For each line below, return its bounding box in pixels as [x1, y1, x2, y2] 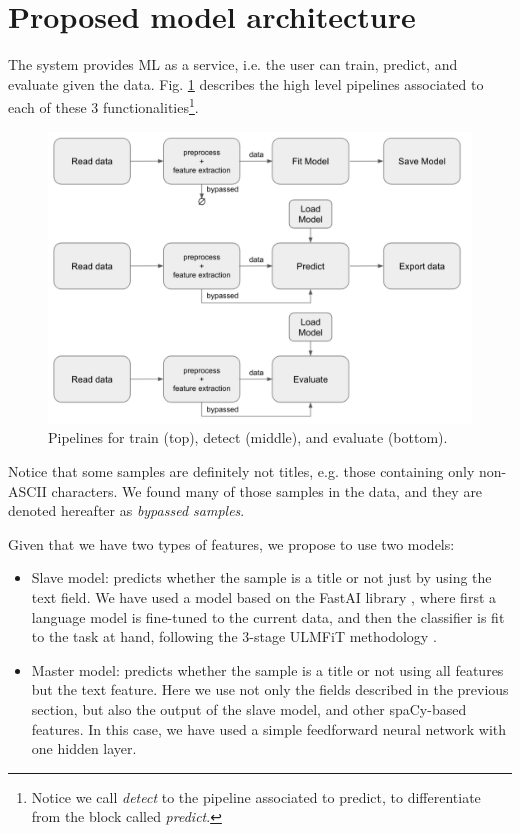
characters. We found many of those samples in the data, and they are [51, 480, 483, 501]
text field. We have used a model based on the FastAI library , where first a [31, 587, 497, 608]
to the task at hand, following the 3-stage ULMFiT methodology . [31, 626, 437, 647]
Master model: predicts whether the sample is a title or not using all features [31, 659, 504, 680]
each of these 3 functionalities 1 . [8, 94, 199, 117]
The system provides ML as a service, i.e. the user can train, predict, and [8, 54, 458, 75]
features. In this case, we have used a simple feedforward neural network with [31, 718, 507, 739]
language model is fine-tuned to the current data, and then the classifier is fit [31, 606, 505, 627]
